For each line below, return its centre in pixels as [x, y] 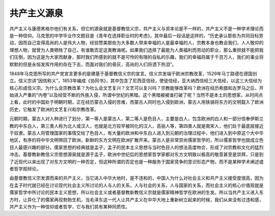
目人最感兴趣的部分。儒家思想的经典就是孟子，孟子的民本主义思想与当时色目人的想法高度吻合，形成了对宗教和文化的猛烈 [136, 147]
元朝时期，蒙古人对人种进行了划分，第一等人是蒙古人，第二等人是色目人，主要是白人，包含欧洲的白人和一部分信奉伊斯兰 [136, 119]
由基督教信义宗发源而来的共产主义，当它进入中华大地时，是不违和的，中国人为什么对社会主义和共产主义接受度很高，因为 [136, 178]
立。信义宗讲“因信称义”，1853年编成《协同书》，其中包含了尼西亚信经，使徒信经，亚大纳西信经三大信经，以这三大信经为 [136, 81]
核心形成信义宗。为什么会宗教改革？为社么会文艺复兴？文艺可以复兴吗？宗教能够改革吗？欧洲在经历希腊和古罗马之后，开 [136, 88]
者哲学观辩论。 [25, 169]
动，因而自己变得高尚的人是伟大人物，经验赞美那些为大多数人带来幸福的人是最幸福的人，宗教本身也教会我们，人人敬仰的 [136, 43]
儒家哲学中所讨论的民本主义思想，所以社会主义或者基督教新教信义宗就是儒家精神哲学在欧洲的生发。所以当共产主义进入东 [136, 193]
